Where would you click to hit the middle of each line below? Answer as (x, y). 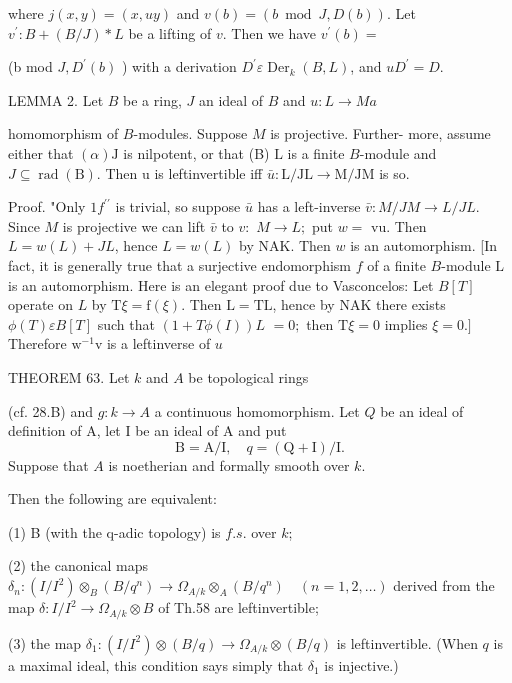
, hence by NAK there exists (359, 304)
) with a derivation (179, 66)
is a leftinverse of (158, 343)
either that (41, 152)
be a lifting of (170, 32)
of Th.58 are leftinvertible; (238, 607)
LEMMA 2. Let (56, 99)
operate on (40, 304)
